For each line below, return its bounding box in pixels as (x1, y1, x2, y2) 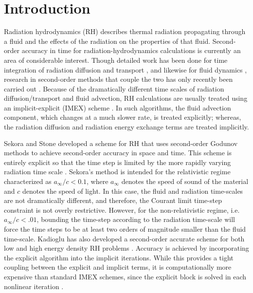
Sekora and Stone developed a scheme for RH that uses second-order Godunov (4, 138, 238, 148)
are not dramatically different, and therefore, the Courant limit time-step (4, 195, 222, 205)
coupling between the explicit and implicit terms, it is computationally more (4, 262, 232, 272)
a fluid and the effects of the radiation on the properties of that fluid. (4, 36, 211, 46)
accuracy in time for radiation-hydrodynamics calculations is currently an (21, 45, 241, 55)
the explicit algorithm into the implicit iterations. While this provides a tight (4, 252, 234, 262)
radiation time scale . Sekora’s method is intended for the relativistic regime (4, 166, 231, 177)
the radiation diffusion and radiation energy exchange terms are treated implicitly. (4, 122, 249, 132)
